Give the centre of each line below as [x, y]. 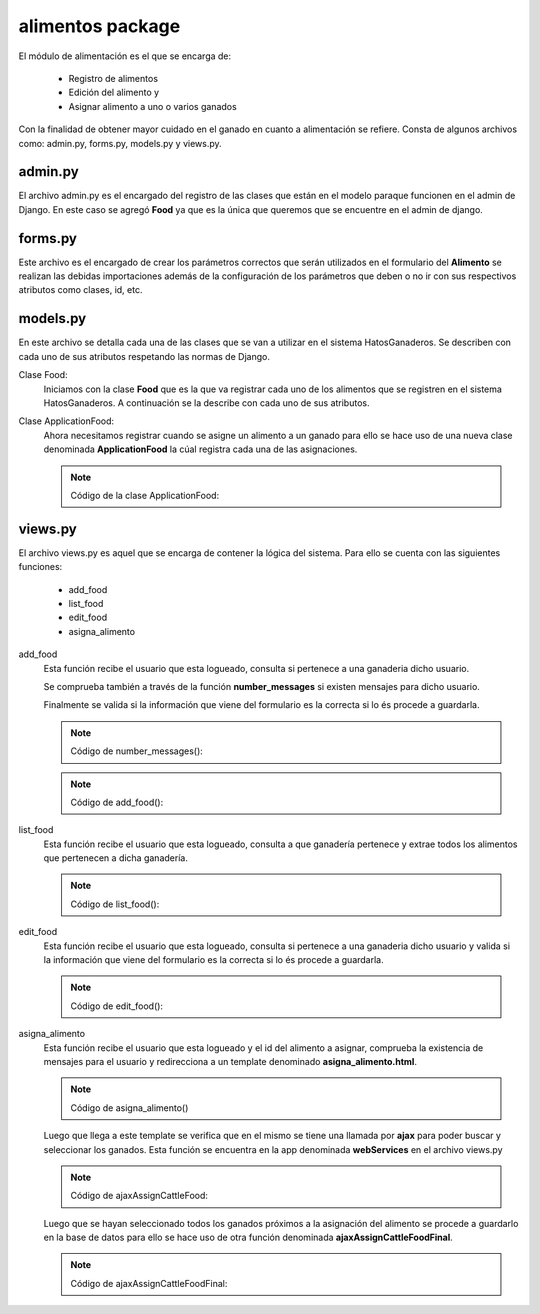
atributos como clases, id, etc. [80, 290]
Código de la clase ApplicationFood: [145, 495]
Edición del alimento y [114, 92]
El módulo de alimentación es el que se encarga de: [125, 56]
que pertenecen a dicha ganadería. [116, 858]
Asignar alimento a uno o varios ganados [152, 106]
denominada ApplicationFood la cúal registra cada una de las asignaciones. [200, 449]
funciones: [40, 567]
